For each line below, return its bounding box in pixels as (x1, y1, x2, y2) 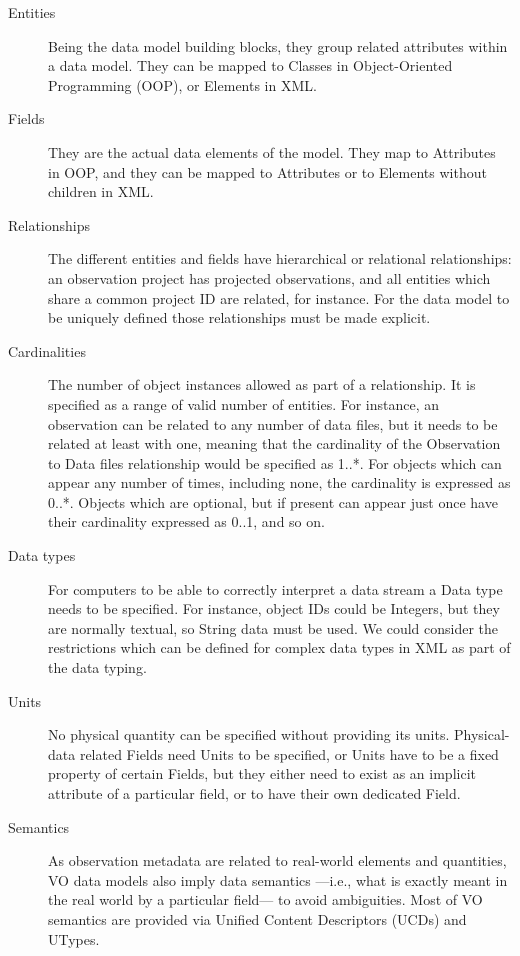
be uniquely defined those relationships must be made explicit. (48, 307, 431, 328)
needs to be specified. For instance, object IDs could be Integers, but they (48, 598, 500, 619)
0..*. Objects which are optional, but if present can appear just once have (48, 491, 498, 512)
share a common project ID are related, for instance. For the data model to (48, 287, 510, 308)
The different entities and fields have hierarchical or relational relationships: (48, 248, 512, 269)
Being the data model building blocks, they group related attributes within (48, 35, 508, 56)
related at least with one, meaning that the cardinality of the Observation (48, 433, 501, 454)
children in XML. (48, 181, 154, 202)
